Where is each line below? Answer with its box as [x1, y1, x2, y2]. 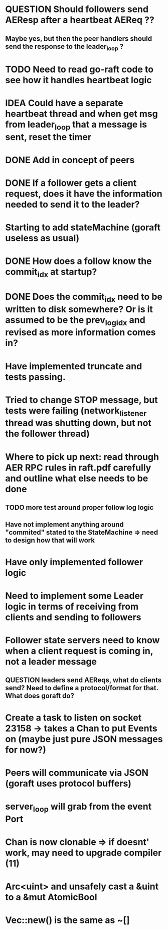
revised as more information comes [5, 326, 156, 338]
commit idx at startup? [5, 266, 97, 280]
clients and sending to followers [5, 611, 141, 623]
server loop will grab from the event [5, 801, 152, 814]
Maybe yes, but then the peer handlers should [5, 34, 152, 43]
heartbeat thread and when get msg [5, 108, 158, 119]
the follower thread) [5, 428, 90, 439]
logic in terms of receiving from [5, 601, 139, 612]
